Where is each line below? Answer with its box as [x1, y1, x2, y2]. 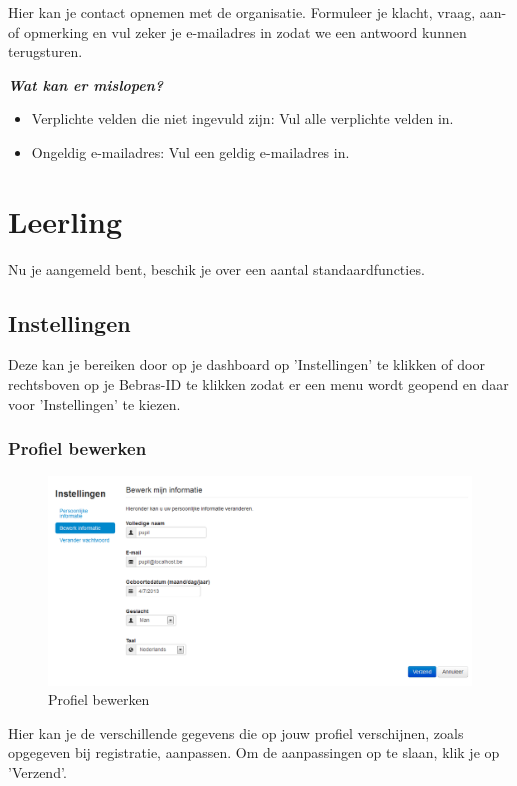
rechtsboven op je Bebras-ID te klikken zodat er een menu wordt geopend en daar [8, 374, 509, 395]
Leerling [8, 200, 123, 241]
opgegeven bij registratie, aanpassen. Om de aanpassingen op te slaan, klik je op [8, 742, 500, 763]
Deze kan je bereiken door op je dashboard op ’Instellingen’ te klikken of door [8, 354, 485, 375]
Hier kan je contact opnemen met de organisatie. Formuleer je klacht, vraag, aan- [8, 2, 507, 22]
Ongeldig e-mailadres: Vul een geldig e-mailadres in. [31, 141, 350, 162]
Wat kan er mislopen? [8, 74, 164, 95]
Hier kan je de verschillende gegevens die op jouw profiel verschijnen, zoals [8, 722, 464, 743]
